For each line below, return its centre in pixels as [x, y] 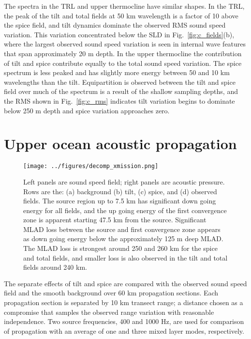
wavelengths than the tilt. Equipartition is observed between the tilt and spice [120, 82]
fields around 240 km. [55, 267]
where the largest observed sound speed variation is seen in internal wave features [125, 44]
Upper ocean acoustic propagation [120, 144]
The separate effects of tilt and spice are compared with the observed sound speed [125, 283]
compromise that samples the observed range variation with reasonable [109, 312]
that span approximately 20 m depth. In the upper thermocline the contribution [123, 53]
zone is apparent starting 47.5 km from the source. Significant [115, 220]
